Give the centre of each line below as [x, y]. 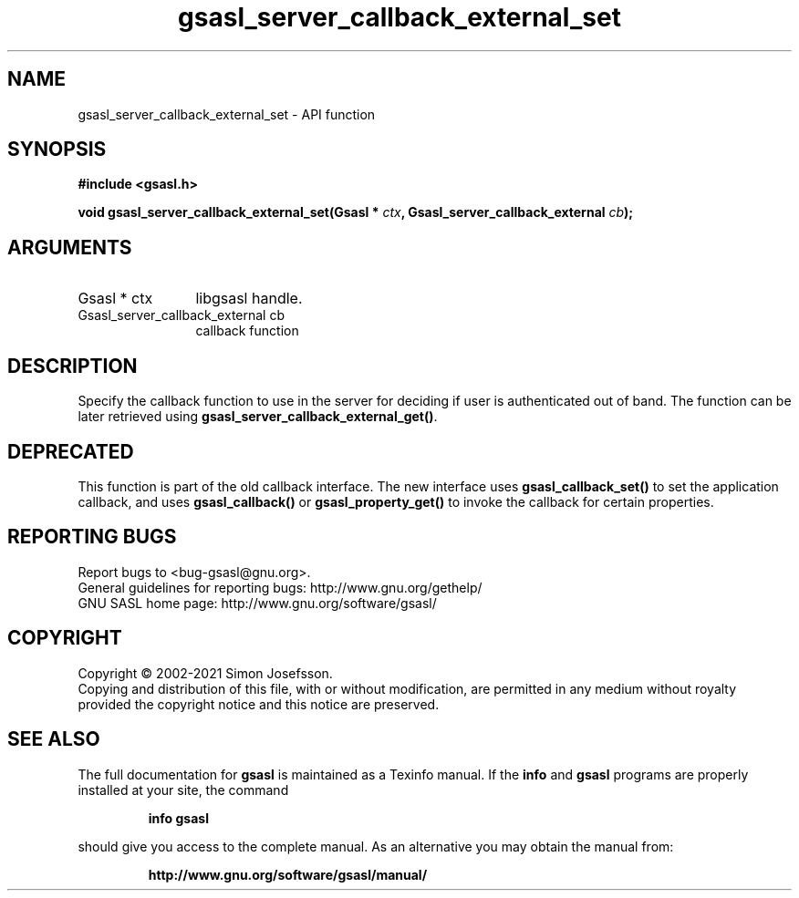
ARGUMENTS [70, 247]
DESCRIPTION [73, 366]
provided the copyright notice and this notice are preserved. [259, 704]
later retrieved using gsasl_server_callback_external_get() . [258, 417]
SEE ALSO [54, 739]
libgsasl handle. [249, 299]
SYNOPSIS [57, 150]
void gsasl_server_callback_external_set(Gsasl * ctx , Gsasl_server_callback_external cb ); [356, 212]
